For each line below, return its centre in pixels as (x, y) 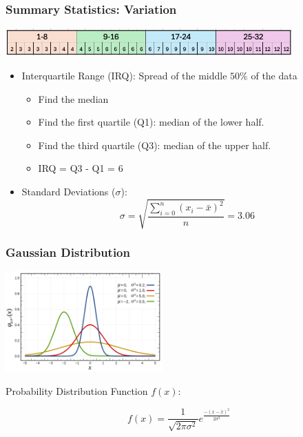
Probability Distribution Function (77, 391)
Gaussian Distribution (68, 252)
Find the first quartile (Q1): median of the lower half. (151, 122)
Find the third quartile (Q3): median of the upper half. (155, 145)
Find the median (73, 98)
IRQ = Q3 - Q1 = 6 (81, 168)
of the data (274, 75)
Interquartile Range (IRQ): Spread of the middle (124, 75)
